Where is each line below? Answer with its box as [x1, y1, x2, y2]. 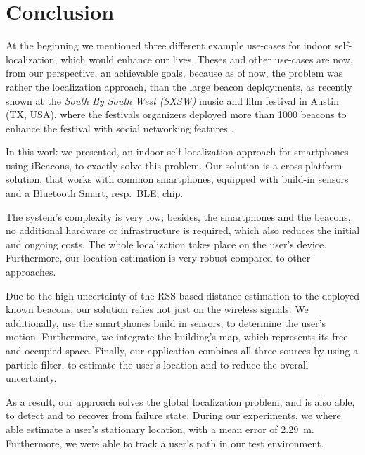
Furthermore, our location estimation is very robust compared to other [6, 250, 311, 265]
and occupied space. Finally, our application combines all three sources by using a [6, 343, 359, 357]
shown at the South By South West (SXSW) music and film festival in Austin [6, 93, 340, 108]
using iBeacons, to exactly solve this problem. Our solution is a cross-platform [6, 158, 342, 172]
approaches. [6, 264, 56, 279]
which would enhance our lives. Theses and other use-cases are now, [60, 51, 353, 66]
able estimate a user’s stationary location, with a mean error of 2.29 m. [6, 421, 314, 436]
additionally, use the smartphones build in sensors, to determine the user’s [6, 315, 326, 330]
